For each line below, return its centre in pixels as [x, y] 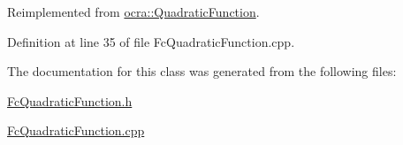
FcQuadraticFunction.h [70, 100]
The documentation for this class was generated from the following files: [202, 71]
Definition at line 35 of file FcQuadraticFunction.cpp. [151, 41]
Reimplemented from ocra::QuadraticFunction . [133, 11]
